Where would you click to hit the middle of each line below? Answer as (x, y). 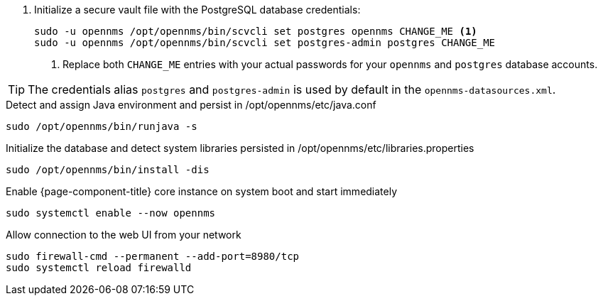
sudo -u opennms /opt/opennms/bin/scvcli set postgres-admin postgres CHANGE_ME (265, 43)
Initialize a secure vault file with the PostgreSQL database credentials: (197, 10)
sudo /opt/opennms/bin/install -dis (108, 170)
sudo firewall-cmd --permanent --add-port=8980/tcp (153, 256)
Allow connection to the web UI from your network (124, 235)
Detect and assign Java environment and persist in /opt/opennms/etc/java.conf (191, 105)
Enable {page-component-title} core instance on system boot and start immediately (202, 191)
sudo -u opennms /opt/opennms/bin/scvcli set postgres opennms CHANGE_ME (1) (256, 31)
